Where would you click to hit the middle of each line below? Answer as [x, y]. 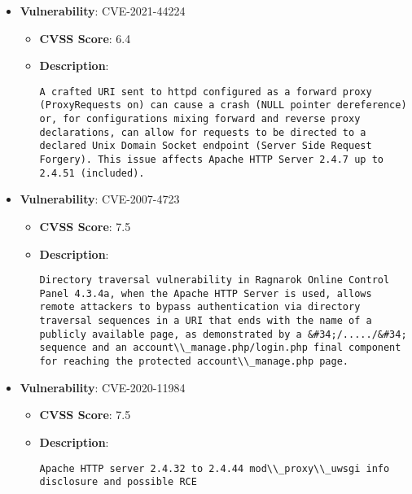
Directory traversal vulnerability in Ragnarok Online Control [215, 280]
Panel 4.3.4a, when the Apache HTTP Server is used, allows [206, 293]
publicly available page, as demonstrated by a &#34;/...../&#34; [223, 334]
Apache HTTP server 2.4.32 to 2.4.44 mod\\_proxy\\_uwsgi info [215, 468]
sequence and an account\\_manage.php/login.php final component [220, 348]
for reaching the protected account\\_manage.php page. [194, 362]
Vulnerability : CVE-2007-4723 [100, 199]
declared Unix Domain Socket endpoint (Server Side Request [206, 146]
